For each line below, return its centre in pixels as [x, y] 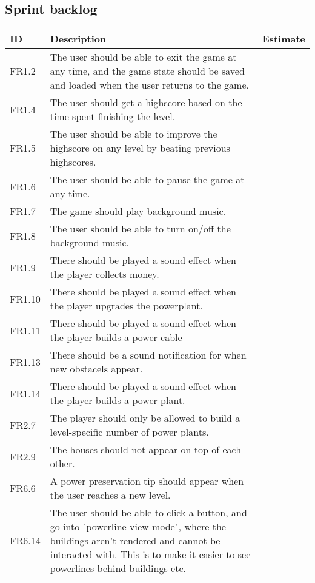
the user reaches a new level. [110, 495]
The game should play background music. [138, 211]
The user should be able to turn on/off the [140, 229]
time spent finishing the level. [113, 116]
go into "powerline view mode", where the [138, 527]
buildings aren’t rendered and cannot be [135, 541]
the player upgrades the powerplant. [126, 306]
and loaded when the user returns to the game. [149, 85]
